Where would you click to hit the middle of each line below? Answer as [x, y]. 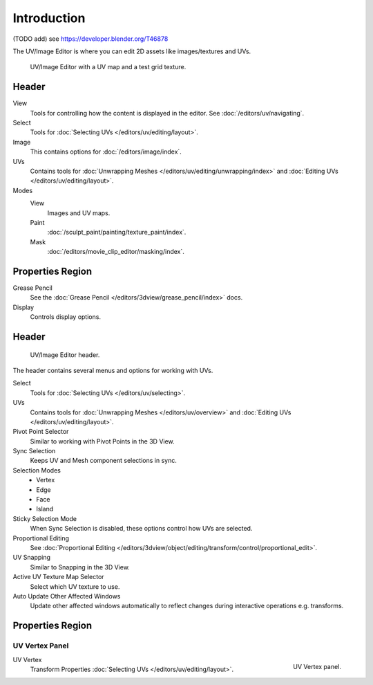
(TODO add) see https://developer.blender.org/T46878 [90, 39]
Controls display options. [66, 317]
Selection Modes [37, 470]
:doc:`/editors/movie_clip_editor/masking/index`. [116, 252]
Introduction [49, 18]
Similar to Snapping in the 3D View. [80, 567]
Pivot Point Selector [41, 432]
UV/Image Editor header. [65, 355]
